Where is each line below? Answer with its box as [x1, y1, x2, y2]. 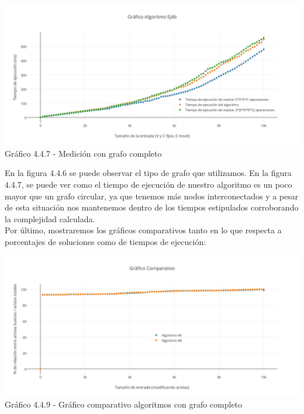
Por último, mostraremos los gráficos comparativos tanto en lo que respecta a [5, 224, 282, 236]
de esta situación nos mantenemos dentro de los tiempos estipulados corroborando [5, 201, 299, 213]
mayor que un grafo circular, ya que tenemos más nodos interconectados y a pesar [5, 189, 299, 202]
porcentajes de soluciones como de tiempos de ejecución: [5, 235, 206, 247]
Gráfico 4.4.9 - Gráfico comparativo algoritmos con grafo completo [5, 398, 243, 410]
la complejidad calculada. [5, 212, 95, 225]
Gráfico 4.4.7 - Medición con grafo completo [5, 147, 162, 159]
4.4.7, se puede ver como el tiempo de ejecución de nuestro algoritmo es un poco [5, 178, 292, 190]
